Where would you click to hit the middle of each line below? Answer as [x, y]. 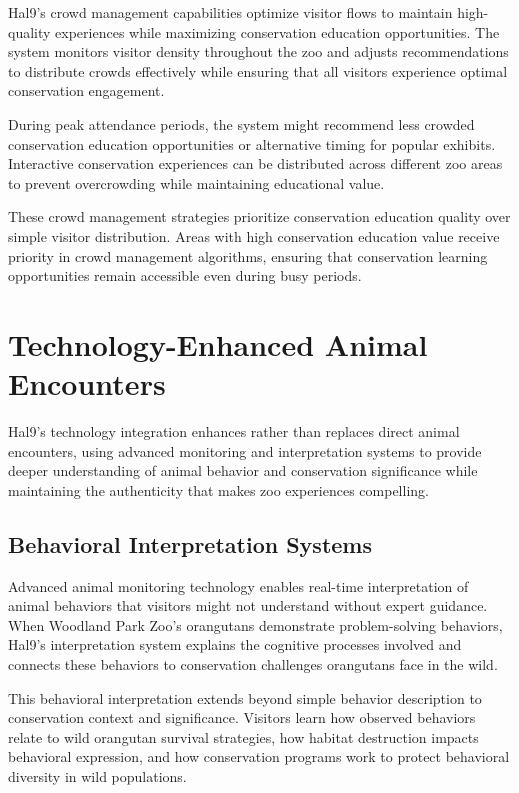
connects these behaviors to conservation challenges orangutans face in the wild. [253, 663]
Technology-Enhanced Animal [218, 343]
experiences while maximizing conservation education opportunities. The [277, 31]
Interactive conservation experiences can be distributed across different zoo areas [255, 163]
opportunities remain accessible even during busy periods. [185, 275]
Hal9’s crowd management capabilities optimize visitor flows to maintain [230, 12]
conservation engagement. [86, 90]
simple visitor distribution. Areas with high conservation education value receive [254, 235]
